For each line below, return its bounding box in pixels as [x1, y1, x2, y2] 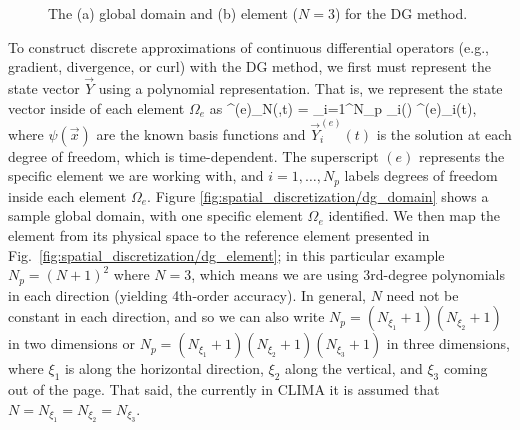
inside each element [8, 185, 127, 206]
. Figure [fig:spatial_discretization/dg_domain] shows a [147, 185, 489, 206]
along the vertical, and [285, 358, 423, 379]
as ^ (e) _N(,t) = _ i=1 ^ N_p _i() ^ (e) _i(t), [209, 97, 477, 118]
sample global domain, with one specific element [8, 205, 303, 226]
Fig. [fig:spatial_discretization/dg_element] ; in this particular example [8, 244, 445, 265]
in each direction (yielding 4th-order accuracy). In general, [8, 284, 366, 305]
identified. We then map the [328, 205, 500, 226]
